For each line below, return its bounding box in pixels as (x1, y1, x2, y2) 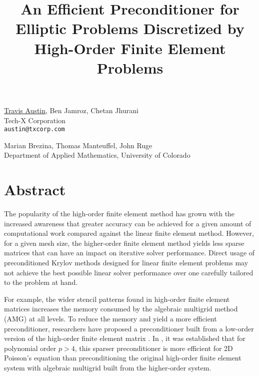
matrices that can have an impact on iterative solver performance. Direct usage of (4, 247, 255, 258)
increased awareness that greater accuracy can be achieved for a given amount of (4, 218, 251, 228)
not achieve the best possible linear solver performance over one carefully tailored (4, 267, 253, 277)
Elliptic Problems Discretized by (15, 18, 244, 39)
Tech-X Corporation (4, 115, 65, 125)
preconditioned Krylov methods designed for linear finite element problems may (4, 257, 248, 268)
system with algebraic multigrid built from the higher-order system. (4, 362, 211, 372)
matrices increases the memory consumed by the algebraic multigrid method (4, 303, 238, 314)
